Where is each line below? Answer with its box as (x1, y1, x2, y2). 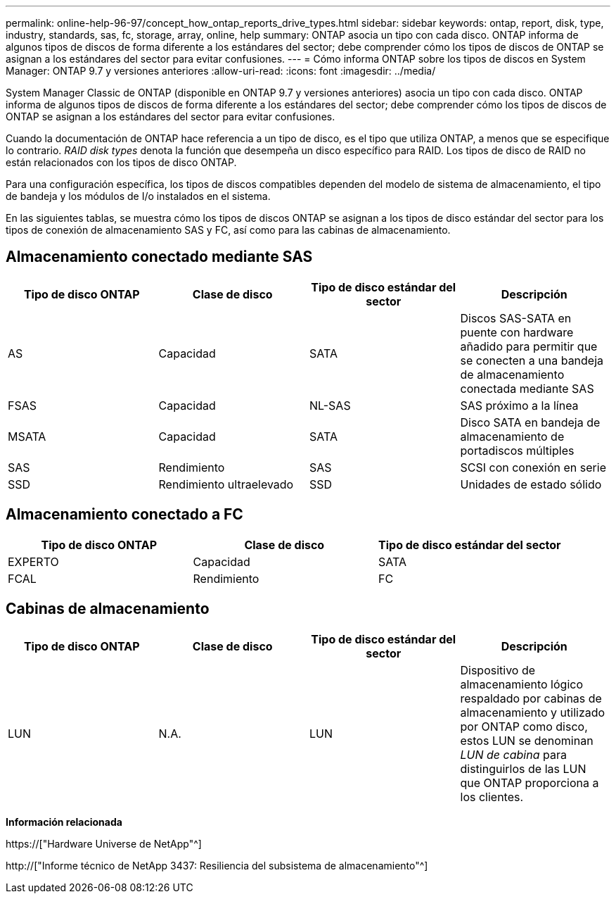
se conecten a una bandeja (460, 353, 604, 367)
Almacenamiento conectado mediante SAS (6, 248, 313, 266)
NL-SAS (309, 398, 351, 413)
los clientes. (460, 789, 524, 804)
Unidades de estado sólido (460, 477, 602, 491)
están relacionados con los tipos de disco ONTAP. (6, 156, 237, 168)
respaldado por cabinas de (460, 691, 602, 705)
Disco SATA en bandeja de (460, 415, 601, 429)
